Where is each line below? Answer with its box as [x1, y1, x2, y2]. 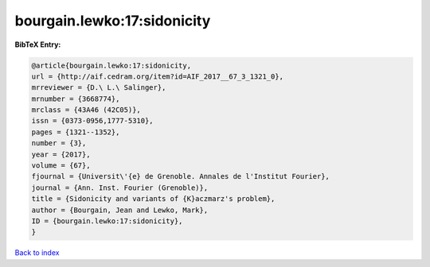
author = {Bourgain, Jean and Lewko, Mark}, [31, 205, 209, 215]
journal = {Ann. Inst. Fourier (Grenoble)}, [31, 183, 209, 192]
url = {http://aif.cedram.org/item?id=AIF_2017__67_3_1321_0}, [31, 72, 284, 81]
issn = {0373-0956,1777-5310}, [31, 116, 154, 126]
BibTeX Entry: [14, 40, 61, 49]
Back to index [14, 248, 60, 257]
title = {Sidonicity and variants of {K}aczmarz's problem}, [31, 195, 276, 203]
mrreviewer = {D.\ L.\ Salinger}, [31, 83, 166, 92]
